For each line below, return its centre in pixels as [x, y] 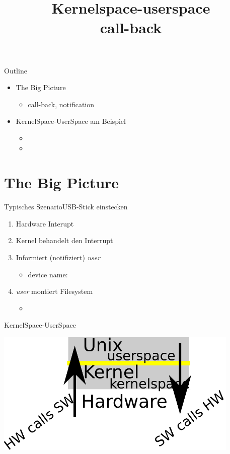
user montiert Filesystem [54, 291]
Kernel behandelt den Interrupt [64, 240]
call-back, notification [61, 104]
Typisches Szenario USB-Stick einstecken [66, 207]
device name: [48, 274]
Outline [16, 70]
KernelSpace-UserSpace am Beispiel [71, 121]
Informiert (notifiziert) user [58, 257]
